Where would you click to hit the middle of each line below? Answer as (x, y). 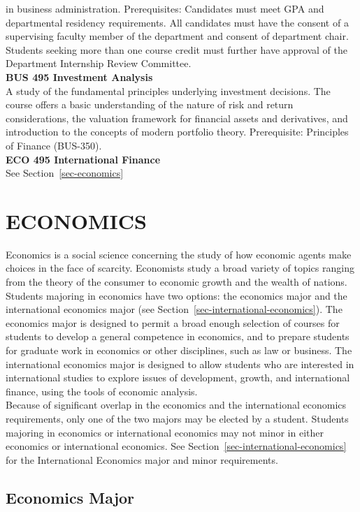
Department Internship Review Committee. (99, 63)
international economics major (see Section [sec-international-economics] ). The (174, 309)
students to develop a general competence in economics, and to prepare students (178, 336)
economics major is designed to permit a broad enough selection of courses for (173, 322)
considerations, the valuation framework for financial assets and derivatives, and (177, 118)
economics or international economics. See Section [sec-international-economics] (176, 446)
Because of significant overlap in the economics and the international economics (176, 405)
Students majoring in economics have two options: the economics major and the (177, 295)
